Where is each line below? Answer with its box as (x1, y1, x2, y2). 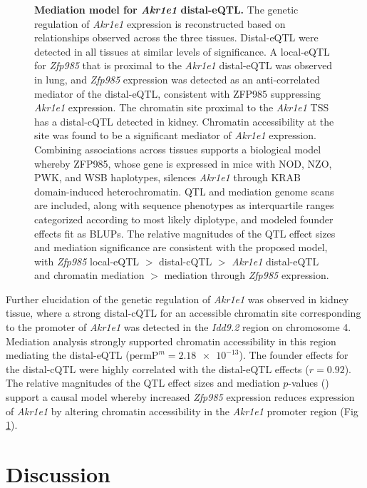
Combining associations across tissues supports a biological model (34, 141, 321, 156)
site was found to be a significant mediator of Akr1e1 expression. (34, 128, 316, 143)
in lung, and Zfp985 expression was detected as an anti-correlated (34, 71, 320, 86)
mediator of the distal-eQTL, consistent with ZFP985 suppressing (34, 86, 321, 101)
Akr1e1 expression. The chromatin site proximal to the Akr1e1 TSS (34, 100, 329, 115)
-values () (288, 375, 329, 390)
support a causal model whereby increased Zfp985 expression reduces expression (6, 390, 355, 405)
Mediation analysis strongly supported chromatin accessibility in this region (6, 333, 336, 348)
